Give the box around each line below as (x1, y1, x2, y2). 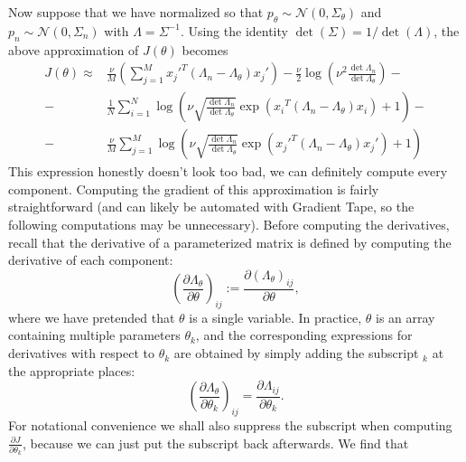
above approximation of (8, 40, 139, 59)
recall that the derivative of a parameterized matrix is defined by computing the (8, 232, 452, 251)
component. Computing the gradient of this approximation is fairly (8, 179, 379, 198)
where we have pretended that (8, 307, 175, 326)
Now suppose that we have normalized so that (8, 3, 264, 21)
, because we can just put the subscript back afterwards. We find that (23, 433, 409, 452)
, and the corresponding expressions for (195, 325, 413, 344)
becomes (182, 40, 228, 59)
